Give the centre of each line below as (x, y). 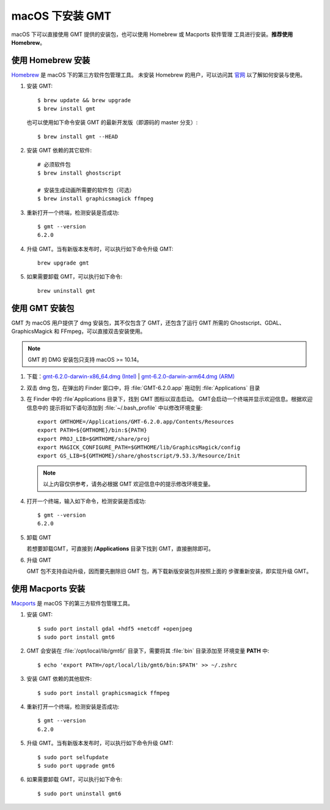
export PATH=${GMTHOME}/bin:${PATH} (92, 430)
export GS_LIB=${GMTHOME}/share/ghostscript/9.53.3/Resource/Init (139, 456)
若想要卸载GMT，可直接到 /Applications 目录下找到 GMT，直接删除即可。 (120, 549)
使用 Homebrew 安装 (51, 60)
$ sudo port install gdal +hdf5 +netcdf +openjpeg (115, 628)
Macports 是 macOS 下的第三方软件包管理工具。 (72, 603)
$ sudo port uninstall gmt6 (79, 793)
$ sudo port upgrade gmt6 (76, 766)
